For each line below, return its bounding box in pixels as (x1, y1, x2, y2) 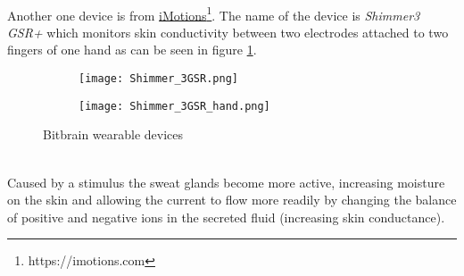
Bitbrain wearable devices (43, 125, 184, 144)
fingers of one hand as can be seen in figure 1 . (7, 40, 257, 59)
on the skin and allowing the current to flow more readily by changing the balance (7, 190, 457, 209)
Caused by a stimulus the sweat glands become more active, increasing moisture (7, 172, 445, 191)
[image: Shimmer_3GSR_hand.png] (79, 99, 270, 113)
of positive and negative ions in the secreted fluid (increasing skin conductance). (7, 207, 445, 226)
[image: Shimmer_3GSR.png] (79, 72, 238, 86)
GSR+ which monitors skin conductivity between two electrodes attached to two (7, 22, 449, 41)
